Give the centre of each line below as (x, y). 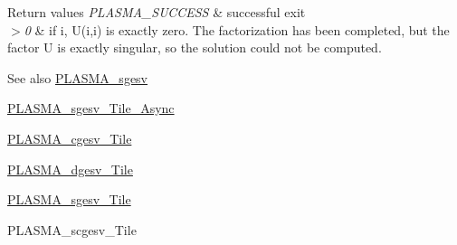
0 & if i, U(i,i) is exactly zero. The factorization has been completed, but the (237, 29)
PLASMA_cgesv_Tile (70, 138)
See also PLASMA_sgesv (78, 77)
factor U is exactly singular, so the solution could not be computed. (195, 47)
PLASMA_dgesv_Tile (70, 169)
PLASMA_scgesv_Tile (72, 229)
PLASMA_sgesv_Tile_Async (91, 108)
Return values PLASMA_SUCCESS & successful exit (157, 12)
